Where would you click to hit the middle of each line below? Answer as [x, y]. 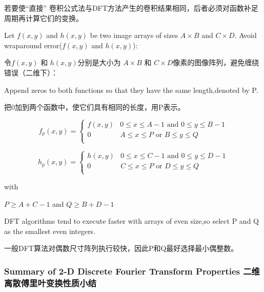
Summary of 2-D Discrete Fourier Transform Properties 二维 [132, 271]
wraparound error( [33, 45]
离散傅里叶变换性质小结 [50, 283]
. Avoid [246, 35]
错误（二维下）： [31, 72]
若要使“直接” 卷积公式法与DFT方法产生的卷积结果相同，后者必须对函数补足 [131, 8]
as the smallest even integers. [50, 231]
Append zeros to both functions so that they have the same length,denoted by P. [131, 90]
